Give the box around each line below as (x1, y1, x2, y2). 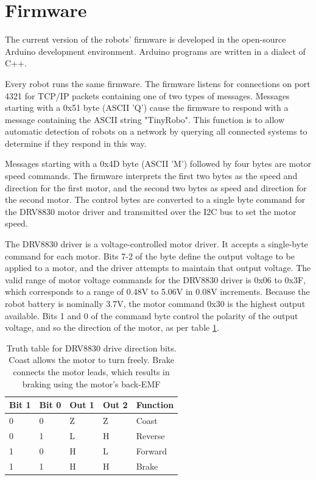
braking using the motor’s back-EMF (22, 377, 161, 390)
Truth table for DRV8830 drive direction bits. (6, 341, 177, 354)
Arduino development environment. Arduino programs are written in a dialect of (5, 44, 306, 57)
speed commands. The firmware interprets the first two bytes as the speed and (5, 169, 298, 182)
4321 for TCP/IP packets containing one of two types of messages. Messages (5, 89, 290, 102)
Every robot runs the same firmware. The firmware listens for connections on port (5, 77, 311, 90)
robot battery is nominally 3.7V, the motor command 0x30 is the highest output (5, 297, 306, 309)
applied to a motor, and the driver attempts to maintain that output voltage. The (5, 261, 311, 274)
